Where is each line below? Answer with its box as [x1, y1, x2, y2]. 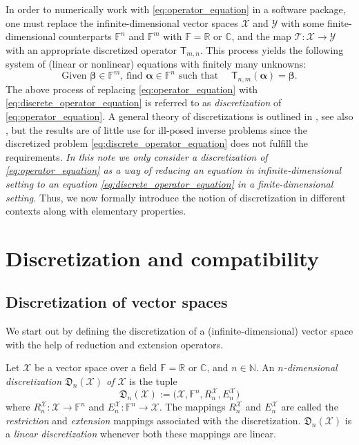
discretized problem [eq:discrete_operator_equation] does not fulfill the [6, 136, 308, 150]
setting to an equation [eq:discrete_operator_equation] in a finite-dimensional [6, 176, 333, 190]
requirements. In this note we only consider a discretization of [6, 149, 268, 164]
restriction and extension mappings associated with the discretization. [6, 413, 301, 427]
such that [178, 71, 219, 81]
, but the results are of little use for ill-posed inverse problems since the [6, 122, 308, 137]
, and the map [231, 29, 291, 43]
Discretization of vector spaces [6, 291, 228, 313]
